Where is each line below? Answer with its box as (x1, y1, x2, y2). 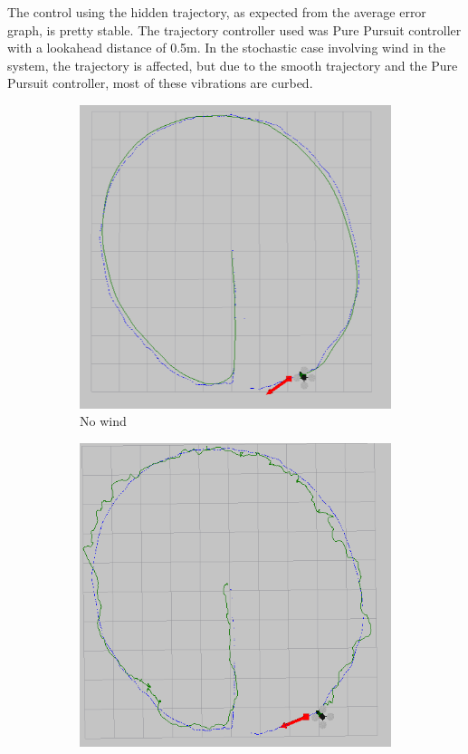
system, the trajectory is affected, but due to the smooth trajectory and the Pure (7, 55, 458, 74)
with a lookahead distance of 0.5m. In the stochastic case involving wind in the (7, 38, 446, 57)
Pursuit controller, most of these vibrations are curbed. (7, 73, 313, 92)
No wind (80, 411, 127, 430)
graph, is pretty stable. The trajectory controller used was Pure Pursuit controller (7, 20, 462, 39)
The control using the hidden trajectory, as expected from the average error (7, 3, 426, 21)
